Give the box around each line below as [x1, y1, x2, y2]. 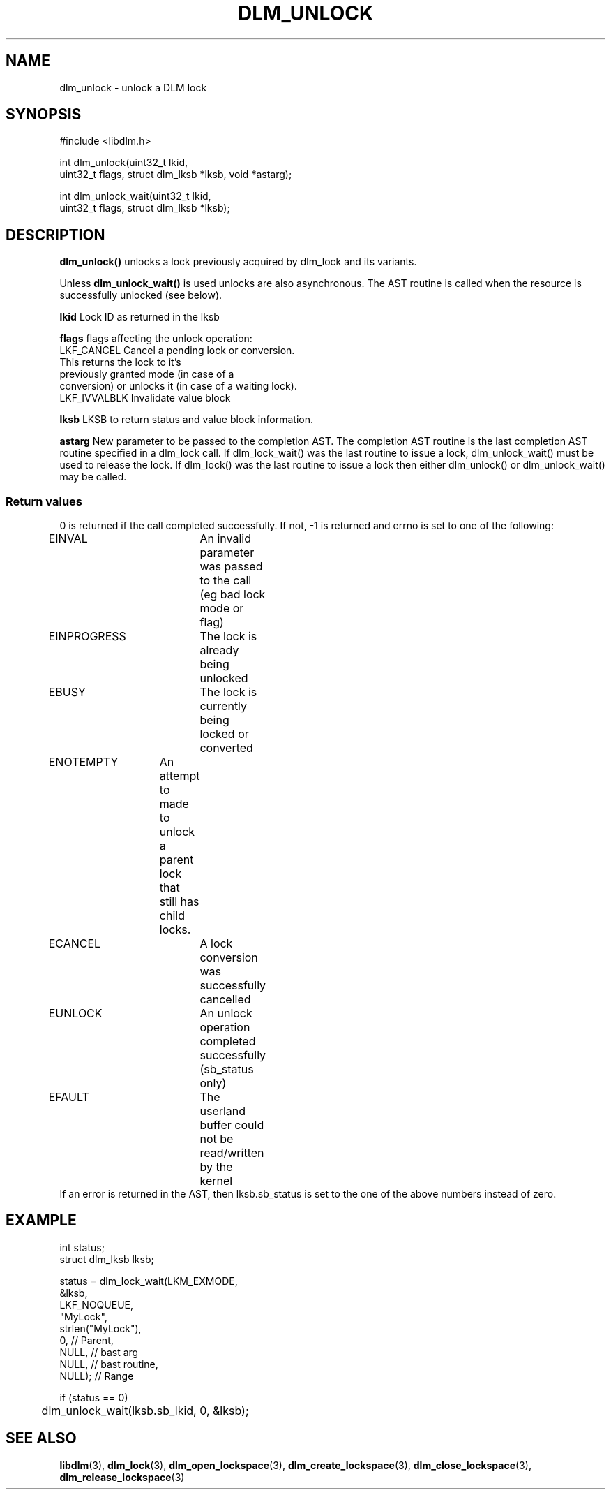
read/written [199, 1146, 264, 1161]
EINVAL [48, 531, 88, 546]
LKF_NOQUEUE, [59, 1298, 134, 1311]
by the [199, 1160, 233, 1174]
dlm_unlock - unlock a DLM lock [59, 81, 207, 94]
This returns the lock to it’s [59, 356, 181, 369]
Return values [6, 494, 82, 508]
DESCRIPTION [6, 226, 105, 244]
